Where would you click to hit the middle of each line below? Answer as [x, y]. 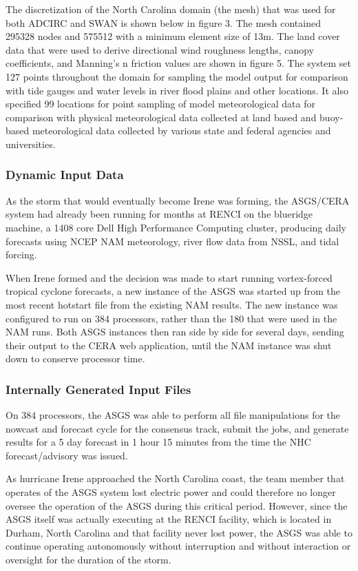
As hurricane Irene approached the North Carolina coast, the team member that [175, 478]
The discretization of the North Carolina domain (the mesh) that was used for [171, 9]
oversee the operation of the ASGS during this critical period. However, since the [177, 505]
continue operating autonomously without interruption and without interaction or [178, 546]
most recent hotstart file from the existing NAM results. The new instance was [172, 304]
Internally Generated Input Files [98, 389]
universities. [31, 144]
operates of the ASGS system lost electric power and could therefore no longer [171, 492]
